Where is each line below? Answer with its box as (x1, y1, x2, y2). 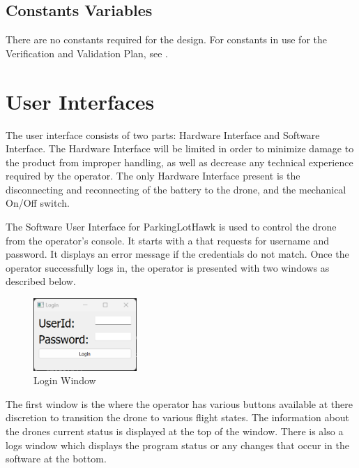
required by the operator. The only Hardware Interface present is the (6, 168, 300, 183)
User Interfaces (6, 87, 155, 115)
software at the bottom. (6, 451, 107, 466)
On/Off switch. (6, 196, 70, 210)
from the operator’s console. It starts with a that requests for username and (6, 233, 329, 247)
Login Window (33, 373, 96, 388)
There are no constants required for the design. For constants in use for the (6, 32, 327, 47)
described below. (6, 274, 76, 288)
